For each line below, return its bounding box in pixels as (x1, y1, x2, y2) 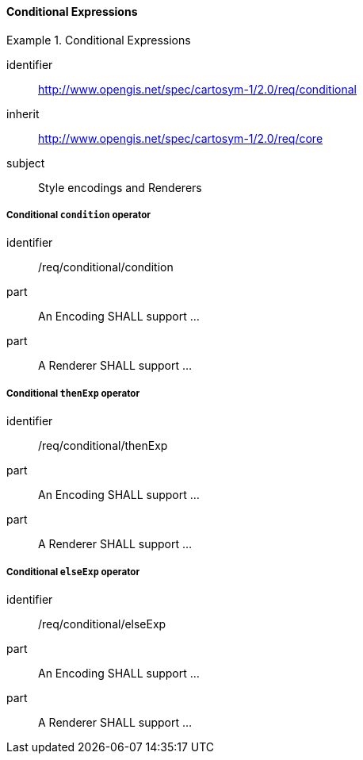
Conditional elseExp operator (6, 566, 140, 578)
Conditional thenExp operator (6, 387, 140, 399)
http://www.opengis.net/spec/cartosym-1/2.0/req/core (38, 131, 323, 145)
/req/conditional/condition (38, 260, 174, 274)
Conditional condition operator (6, 209, 151, 221)
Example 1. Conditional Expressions (6, 33, 191, 47)
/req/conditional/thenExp (38, 439, 168, 453)
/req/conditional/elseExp (38, 616, 166, 631)
